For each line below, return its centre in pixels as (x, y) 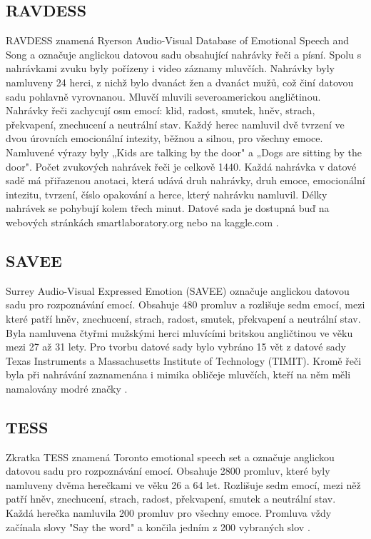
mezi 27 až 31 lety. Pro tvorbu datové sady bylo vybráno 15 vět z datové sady (176, 347)
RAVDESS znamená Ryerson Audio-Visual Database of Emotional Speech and (177, 40)
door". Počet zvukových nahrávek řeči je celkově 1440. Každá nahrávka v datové (181, 166)
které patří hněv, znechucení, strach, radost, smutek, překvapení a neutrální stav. (183, 318)
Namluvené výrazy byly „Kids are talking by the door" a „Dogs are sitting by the (184, 152)
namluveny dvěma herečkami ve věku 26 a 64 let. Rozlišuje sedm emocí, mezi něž (183, 484)
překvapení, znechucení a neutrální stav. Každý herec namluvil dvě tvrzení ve (175, 124)
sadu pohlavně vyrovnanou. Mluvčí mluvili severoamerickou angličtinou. (163, 96)
